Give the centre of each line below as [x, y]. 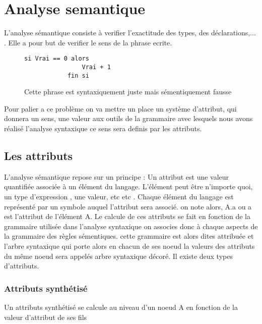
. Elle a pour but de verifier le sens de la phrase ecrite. [88, 42]
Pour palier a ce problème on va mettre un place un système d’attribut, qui [120, 108]
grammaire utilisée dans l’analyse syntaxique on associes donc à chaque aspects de [131, 226]
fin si [78, 75]
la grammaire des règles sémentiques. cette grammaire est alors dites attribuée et [129, 236]
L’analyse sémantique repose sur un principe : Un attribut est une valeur [117, 176]
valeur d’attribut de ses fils [46, 317]
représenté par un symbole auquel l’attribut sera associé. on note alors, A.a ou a [128, 206]
